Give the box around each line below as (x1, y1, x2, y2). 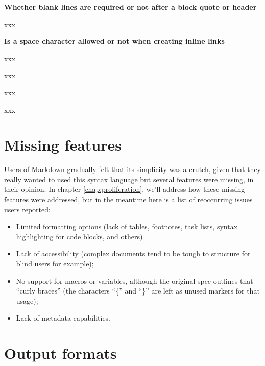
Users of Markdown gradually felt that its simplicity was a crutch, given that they (4, 164, 261, 175)
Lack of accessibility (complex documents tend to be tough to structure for (16, 248, 251, 259)
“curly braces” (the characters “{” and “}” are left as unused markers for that (16, 285, 260, 296)
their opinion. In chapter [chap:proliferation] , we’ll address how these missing (4, 184, 245, 194)
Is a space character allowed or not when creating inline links (4, 36, 225, 46)
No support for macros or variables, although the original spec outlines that (16, 275, 253, 286)
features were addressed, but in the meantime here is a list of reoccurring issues (4, 194, 253, 205)
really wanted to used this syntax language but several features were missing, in (4, 174, 254, 184)
